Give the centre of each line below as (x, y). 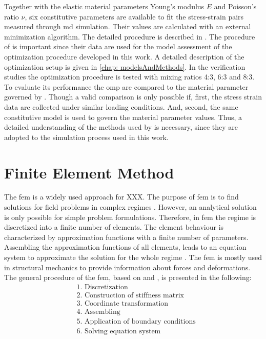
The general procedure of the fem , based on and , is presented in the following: (128, 277)
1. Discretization (102, 287)
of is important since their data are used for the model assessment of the (118, 46)
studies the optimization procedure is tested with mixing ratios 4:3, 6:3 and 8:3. (129, 77)
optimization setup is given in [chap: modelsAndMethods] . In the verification (125, 66)
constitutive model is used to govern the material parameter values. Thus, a (123, 117)
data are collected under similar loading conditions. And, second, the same (121, 106)
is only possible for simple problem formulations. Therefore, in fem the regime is (130, 217)
